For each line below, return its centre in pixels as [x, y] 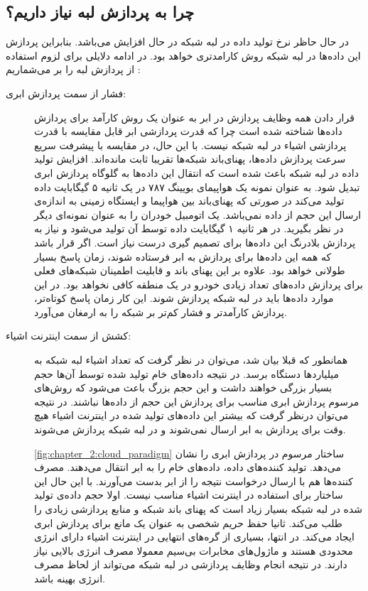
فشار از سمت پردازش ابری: [66, 93]
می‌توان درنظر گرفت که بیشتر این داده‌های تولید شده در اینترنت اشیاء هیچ [191, 415]
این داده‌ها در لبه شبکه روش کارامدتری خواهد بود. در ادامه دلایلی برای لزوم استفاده [183, 55]
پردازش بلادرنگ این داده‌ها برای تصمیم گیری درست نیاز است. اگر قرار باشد [195, 242]
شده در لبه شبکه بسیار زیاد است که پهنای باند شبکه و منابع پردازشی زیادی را [199, 509]
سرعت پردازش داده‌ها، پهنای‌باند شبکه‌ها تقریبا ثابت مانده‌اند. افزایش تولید [190, 159]
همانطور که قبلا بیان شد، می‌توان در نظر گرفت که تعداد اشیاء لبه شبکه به [191, 360]
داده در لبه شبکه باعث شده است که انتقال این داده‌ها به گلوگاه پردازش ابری [196, 172]
